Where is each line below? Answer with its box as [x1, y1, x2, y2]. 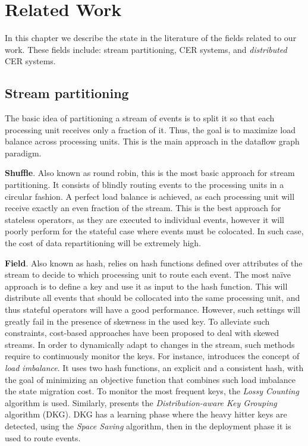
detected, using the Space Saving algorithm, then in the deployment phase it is [5, 419, 291, 432]
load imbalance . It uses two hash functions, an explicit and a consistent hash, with [5, 361, 304, 373]
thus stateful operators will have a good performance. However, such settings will [5, 303, 300, 316]
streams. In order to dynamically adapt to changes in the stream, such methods [5, 338, 295, 350]
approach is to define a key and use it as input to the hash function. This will [5, 279, 288, 292]
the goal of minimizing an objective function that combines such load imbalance [5, 373, 296, 385]
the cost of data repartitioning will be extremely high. [5, 237, 201, 249]
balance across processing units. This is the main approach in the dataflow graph [5, 135, 300, 147]
